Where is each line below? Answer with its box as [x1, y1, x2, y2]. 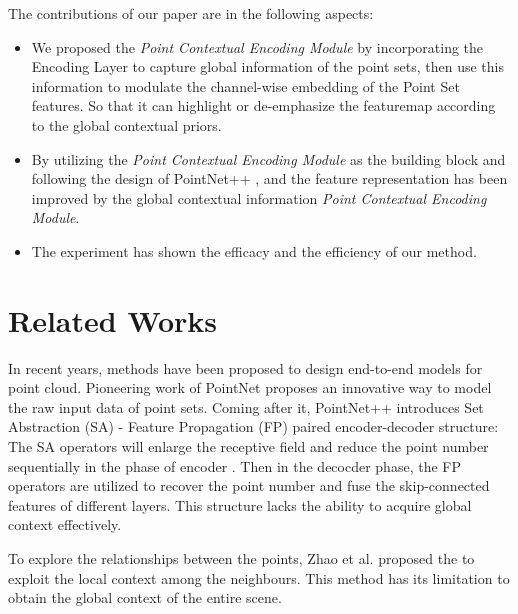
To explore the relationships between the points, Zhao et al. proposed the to [8, 548, 475, 568]
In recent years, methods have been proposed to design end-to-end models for [8, 357, 483, 378]
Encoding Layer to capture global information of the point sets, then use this [31, 56, 504, 77]
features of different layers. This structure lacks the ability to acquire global [8, 494, 472, 515]
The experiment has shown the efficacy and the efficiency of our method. [31, 240, 477, 261]
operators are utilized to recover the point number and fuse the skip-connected [8, 475, 490, 496]
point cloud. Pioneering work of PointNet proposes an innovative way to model [8, 377, 492, 398]
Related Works [8, 299, 218, 340]
